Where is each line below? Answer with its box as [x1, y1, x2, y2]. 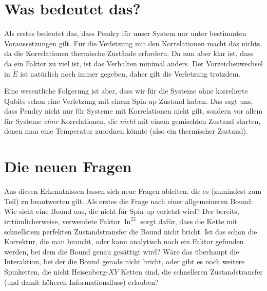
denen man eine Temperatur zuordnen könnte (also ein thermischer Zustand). [4, 125, 248, 136]
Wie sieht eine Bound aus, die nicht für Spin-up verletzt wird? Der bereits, [4, 206, 239, 216]
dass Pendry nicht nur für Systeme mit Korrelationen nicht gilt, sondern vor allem [4, 105, 263, 116]
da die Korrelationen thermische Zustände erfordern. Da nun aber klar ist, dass [4, 48, 254, 59]
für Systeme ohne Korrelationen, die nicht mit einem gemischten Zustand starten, [4, 115, 261, 126]
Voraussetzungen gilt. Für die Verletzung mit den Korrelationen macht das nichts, [4, 38, 262, 48]
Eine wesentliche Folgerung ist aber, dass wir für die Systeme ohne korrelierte [4, 85, 248, 96]
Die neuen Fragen [4, 156, 132, 177]
